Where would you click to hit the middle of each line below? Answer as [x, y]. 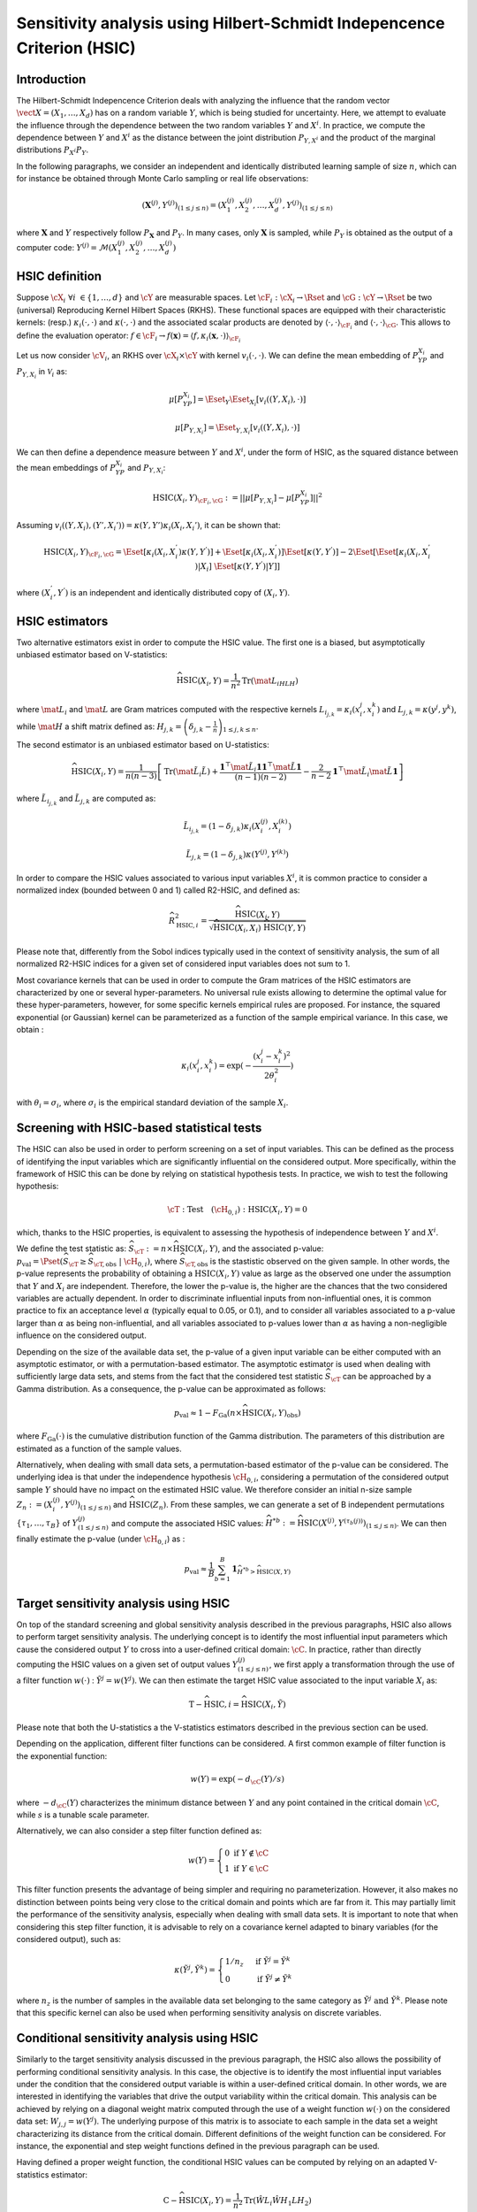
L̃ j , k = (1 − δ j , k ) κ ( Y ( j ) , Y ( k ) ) [237, 855]
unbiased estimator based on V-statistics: [92, 655]
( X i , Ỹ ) [274, 1705]
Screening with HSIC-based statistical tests [139, 1128]
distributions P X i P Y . [53, 151]
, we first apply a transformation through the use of [362, 1664]
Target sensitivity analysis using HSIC [123, 1603]
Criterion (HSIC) [76, 48]
